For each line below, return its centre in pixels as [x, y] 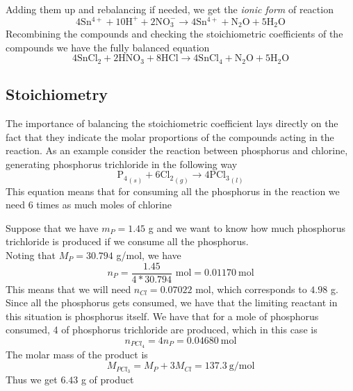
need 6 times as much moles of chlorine [89, 205]
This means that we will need [68, 289]
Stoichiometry [57, 94]
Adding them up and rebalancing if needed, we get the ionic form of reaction [170, 9]
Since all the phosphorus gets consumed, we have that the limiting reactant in [172, 302]
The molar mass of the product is [77, 354]
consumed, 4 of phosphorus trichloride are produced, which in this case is [162, 330]
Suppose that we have [52, 227]
